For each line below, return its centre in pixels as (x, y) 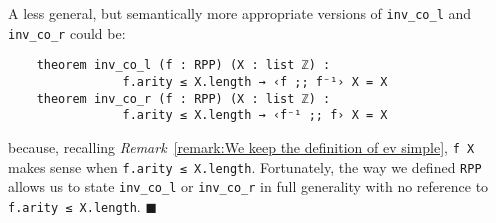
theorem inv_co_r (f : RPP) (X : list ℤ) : (183, 98)
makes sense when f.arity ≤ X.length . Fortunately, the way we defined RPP (245, 166)
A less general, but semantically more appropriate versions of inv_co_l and (240, 13)
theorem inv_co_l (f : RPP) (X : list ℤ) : (183, 65)
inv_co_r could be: (67, 32)
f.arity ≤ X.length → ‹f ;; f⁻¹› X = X (255, 81)
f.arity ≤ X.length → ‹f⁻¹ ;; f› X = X (255, 115)
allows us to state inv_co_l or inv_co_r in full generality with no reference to (248, 186)
